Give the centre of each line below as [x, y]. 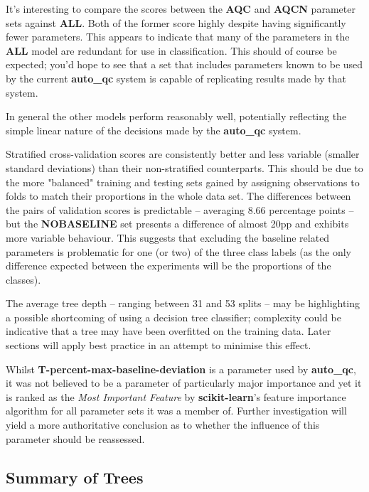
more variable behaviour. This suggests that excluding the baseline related [168, 237]
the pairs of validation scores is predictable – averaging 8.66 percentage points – [180, 209]
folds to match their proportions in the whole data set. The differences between [178, 196]
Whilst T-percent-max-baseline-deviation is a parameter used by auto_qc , [181, 369]
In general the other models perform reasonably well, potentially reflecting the [176, 116]
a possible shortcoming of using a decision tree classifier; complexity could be [173, 317]
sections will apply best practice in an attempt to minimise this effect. [159, 345]
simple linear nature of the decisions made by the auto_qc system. [154, 130]
